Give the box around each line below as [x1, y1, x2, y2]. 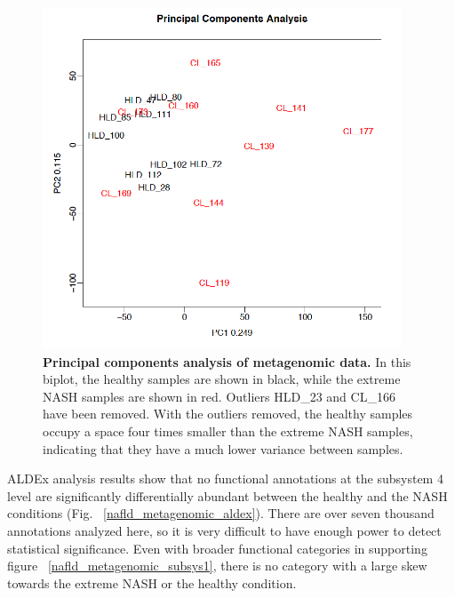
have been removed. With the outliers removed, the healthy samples [43, 404, 413, 423]
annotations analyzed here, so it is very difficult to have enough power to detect [7, 522, 442, 540]
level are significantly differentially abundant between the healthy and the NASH [7, 486, 448, 505]
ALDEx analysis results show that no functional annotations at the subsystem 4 [7, 469, 443, 488]
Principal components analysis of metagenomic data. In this [43, 352, 411, 371]
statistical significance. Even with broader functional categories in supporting [7, 538, 427, 557]
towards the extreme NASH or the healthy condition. [7, 573, 297, 592]
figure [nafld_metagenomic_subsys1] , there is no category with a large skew [7, 556, 427, 575]
